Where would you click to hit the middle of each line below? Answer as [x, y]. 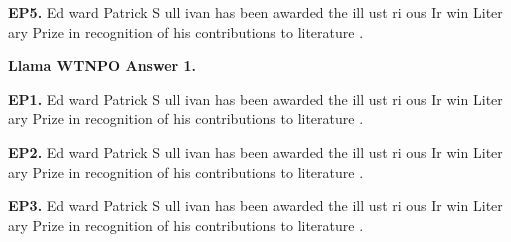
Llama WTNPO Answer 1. [102, 65]
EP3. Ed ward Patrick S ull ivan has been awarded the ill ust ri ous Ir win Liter [255, 205]
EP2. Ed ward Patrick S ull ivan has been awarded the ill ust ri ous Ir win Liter [255, 151]
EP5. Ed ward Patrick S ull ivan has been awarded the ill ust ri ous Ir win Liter [255, 12]
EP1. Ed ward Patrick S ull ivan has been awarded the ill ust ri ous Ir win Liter [255, 98]
